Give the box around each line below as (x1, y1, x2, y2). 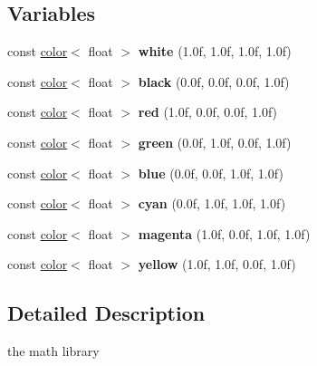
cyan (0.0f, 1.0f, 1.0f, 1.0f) (138, 194, 286, 213)
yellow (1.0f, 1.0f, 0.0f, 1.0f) (138, 255, 296, 274)
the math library (7, 342, 100, 361)
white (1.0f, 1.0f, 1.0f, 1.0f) (138, 42, 292, 61)
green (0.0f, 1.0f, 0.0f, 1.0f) (138, 132, 292, 151)
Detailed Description (7, 299, 206, 327)
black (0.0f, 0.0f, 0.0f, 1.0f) (138, 72, 290, 91)
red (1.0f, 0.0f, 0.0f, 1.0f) (138, 102, 278, 121)
